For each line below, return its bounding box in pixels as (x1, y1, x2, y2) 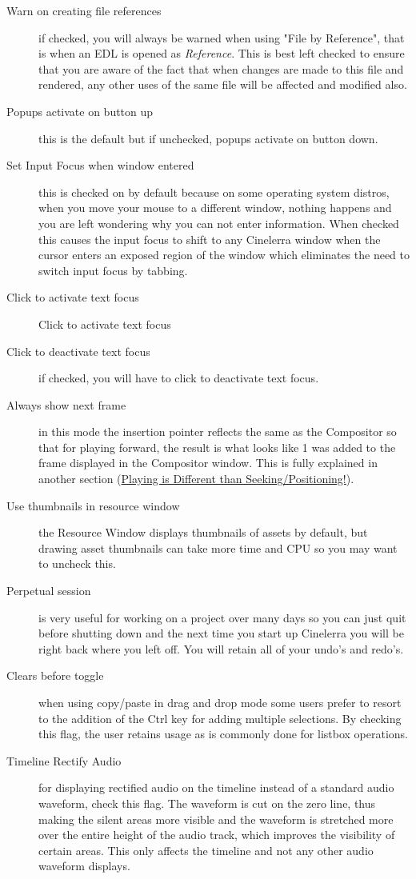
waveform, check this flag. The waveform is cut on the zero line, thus (38, 794, 376, 811)
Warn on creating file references (6, 2, 162, 18)
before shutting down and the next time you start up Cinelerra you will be (38, 625, 404, 641)
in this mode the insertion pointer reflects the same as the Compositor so (38, 423, 397, 440)
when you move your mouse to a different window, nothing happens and (38, 199, 392, 216)
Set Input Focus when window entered (6, 157, 194, 174)
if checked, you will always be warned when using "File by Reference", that (38, 29, 405, 46)
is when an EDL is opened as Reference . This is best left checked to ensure (38, 45, 405, 62)
